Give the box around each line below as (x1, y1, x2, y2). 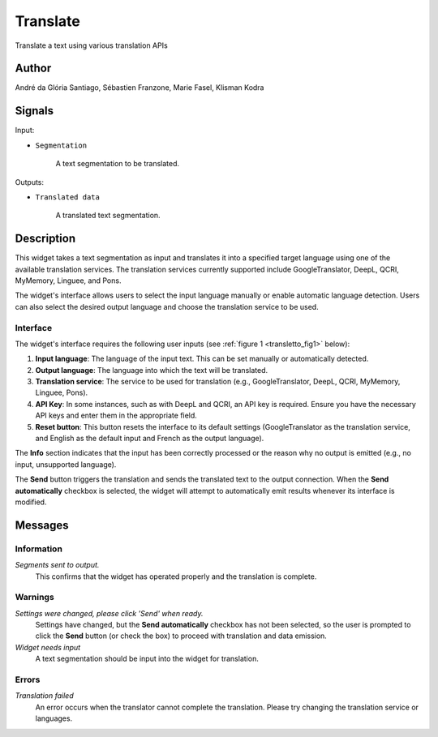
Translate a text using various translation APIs (15, 41, 168, 50)
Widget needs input (15, 642, 81, 652)
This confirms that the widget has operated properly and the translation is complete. (35, 572, 317, 581)
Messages (15, 518, 69, 532)
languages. (35, 713, 73, 723)
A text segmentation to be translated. (55, 159, 180, 169)
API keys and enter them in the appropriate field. (35, 410, 198, 421)
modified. (15, 497, 47, 507)
